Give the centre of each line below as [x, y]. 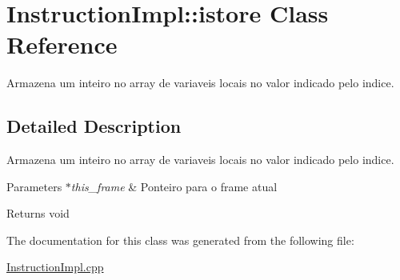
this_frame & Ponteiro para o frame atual [174, 186]
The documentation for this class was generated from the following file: [180, 240]
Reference [62, 44]
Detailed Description [94, 126]
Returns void [38, 213]
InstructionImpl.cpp [55, 267]
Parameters [34, 186]
